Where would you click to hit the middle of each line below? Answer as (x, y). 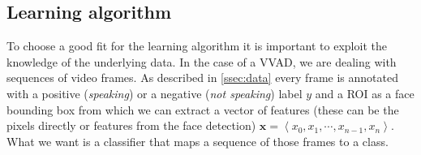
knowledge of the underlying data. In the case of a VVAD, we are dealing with (202, 61)
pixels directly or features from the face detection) (131, 125)
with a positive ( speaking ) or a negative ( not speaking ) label (155, 93)
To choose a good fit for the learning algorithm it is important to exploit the (197, 46)
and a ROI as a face (365, 93)
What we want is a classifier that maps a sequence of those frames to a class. (198, 141)
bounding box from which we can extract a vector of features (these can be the (203, 109)
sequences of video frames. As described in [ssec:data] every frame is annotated (202, 77)
